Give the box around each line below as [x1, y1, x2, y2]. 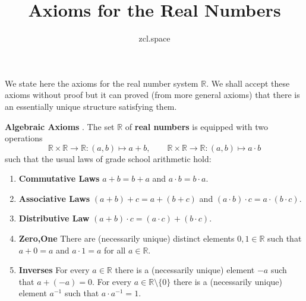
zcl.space [138, 32, 171, 45]
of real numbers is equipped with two [125, 120, 268, 132]
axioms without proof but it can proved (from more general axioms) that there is [5, 88, 300, 101]
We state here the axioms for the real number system [5, 77, 198, 89]
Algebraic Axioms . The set [5, 120, 115, 132]
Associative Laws [18, 192, 90, 204]
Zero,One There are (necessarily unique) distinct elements [18, 232, 235, 245]
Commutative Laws [18, 172, 100, 185]
